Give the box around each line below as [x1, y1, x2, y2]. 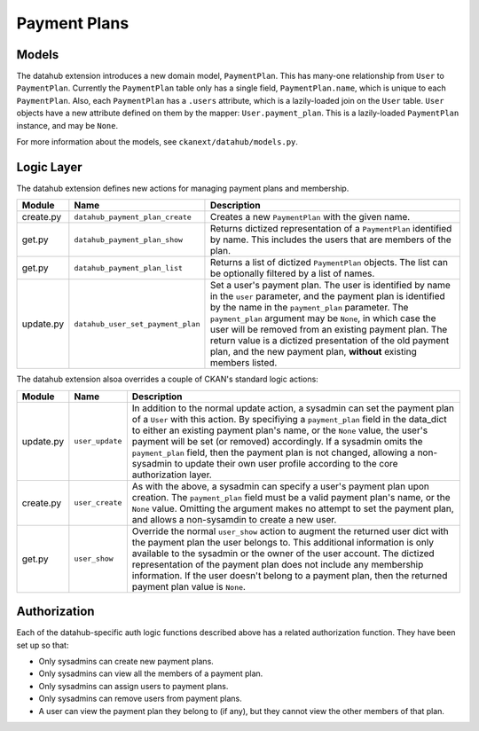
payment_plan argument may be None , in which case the [209, 312, 436, 325]
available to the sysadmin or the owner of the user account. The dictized [131, 546, 435, 559]
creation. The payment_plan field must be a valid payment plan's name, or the [131, 491, 452, 503]
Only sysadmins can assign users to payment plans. [38, 680, 229, 691]
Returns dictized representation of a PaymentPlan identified [209, 223, 452, 235]
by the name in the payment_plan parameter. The [209, 302, 409, 314]
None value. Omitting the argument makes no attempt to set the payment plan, [131, 502, 454, 515]
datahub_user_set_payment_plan [74, 319, 200, 328]
